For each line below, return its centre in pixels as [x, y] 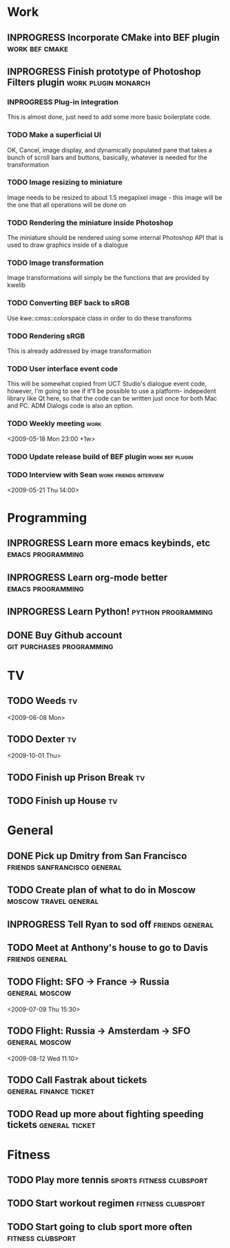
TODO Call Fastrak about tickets [77, 1080]
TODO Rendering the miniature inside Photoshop [90, 223]
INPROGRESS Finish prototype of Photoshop [104, 71]
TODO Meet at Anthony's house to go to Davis [108, 948]
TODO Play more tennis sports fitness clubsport [108, 1180]
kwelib [17, 285]
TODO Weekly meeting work [54, 423]
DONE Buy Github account [65, 635]
